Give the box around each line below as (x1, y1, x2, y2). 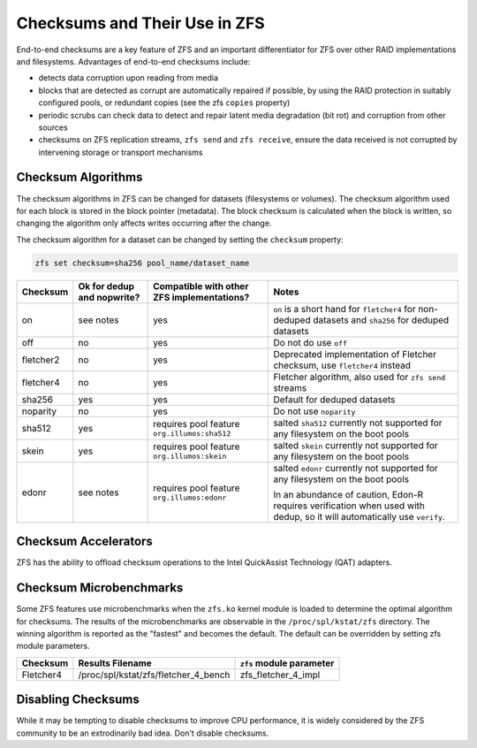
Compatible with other (153, 279, 249, 292)
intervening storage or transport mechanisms (38, 147, 203, 157)
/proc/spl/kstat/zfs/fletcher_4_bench (78, 668, 231, 681)
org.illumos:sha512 (153, 429, 231, 439)
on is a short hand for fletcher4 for (273, 302, 416, 315)
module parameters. (16, 641, 90, 652)
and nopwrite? (78, 291, 140, 303)
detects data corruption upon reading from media (38, 73, 219, 83)
